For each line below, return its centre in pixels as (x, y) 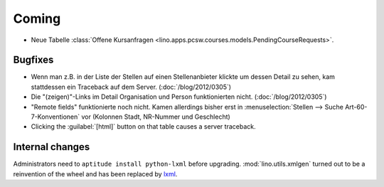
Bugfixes (33, 60)
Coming (37, 18)
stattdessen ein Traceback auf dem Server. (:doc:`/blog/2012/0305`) (131, 87)
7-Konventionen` (55, 117)
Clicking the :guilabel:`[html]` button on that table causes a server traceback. (143, 127)
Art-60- (356, 107)
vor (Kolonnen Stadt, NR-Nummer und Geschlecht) (156, 117)
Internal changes (52, 147)
